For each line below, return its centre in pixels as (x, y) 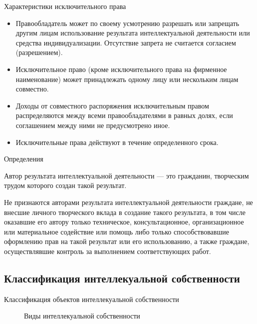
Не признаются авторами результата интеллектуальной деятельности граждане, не (128, 202)
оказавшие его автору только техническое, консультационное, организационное (124, 222)
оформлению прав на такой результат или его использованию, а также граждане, (127, 241)
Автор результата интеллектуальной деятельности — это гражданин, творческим (127, 175)
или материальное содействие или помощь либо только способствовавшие (117, 231)
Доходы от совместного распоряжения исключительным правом (112, 105)
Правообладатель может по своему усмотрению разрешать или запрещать (128, 23)
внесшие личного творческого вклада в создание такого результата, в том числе (125, 212)
